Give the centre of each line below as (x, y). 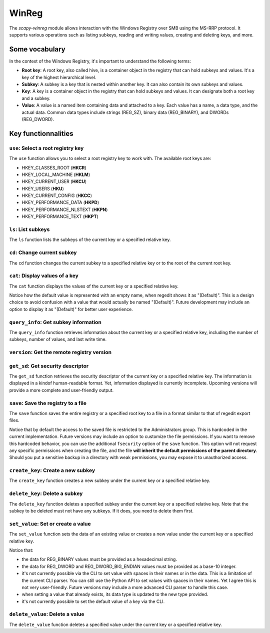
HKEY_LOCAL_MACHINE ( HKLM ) (56, 174)
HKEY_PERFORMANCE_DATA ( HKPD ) (60, 202)
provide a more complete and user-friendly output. (61, 390)
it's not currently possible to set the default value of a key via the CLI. (93, 601)
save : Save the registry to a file (48, 403)
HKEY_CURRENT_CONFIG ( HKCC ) (57, 195)
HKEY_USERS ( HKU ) (43, 188)
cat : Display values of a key (44, 276)
